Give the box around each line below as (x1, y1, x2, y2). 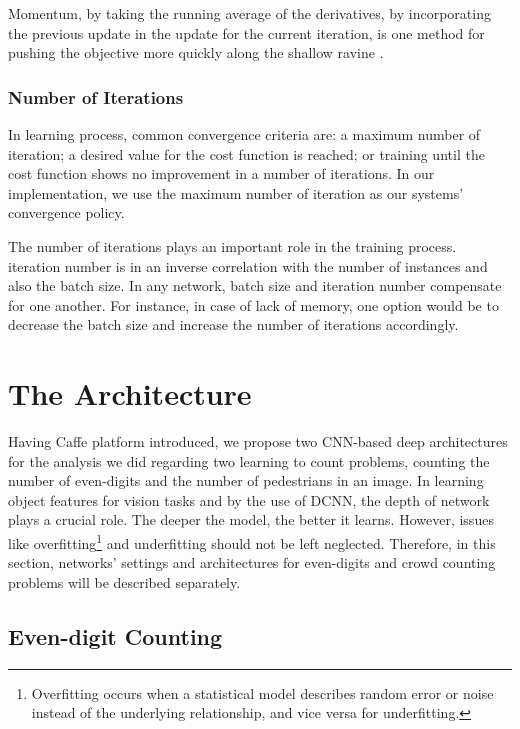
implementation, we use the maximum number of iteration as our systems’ (8, 182, 464, 203)
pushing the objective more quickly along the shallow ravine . (8, 42, 384, 63)
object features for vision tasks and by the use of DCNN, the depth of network (8, 489, 490, 510)
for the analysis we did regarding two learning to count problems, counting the (8, 450, 490, 471)
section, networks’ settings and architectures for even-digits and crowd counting (8, 552, 496, 573)
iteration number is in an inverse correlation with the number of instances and (8, 255, 488, 276)
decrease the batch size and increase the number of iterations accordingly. (8, 314, 459, 335)
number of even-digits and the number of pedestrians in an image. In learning (8, 470, 484, 491)
